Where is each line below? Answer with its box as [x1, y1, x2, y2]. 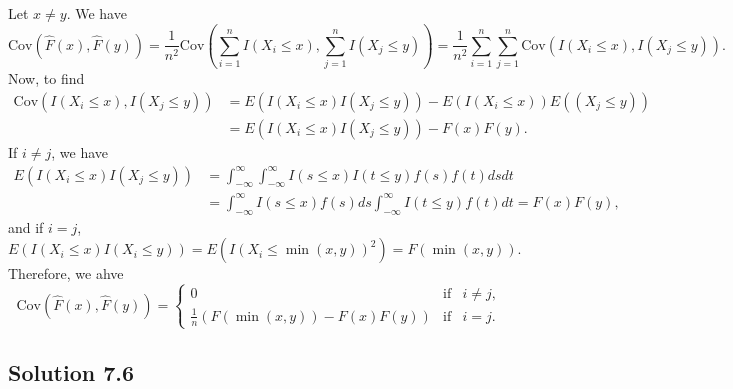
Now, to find [8, 68, 85, 89]
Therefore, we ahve [8, 263, 124, 284]
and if [8, 216, 44, 237]
